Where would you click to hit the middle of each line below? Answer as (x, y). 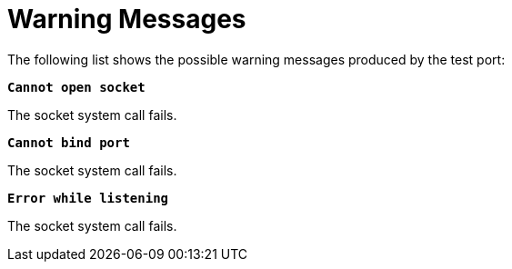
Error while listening (88, 198)
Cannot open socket (76, 87)
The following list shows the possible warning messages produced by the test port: (256, 59)
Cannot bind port (69, 142)
